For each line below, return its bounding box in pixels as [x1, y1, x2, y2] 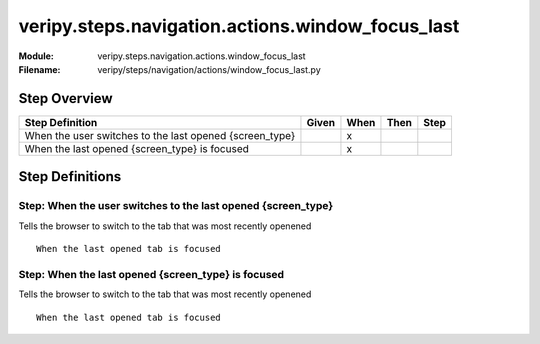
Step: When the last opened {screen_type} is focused [18, 267, 285, 281]
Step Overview [18, 90, 114, 107]
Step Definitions [18, 168, 122, 185]
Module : [18, 50, 54, 62]
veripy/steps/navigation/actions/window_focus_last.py [97, 63, 322, 75]
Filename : [18, 63, 61, 75]
